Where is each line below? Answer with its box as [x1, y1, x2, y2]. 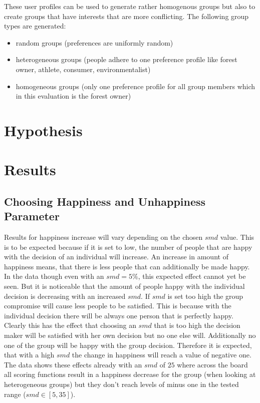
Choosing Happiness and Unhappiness [4, 193, 206, 209]
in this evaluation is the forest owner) [16, 91, 131, 101]
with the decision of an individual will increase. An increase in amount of [4, 251, 228, 262]
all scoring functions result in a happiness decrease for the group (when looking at [4, 369, 256, 379]
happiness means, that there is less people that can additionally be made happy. [4, 261, 250, 271]
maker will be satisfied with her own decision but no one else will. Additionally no [4, 330, 256, 340]
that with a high [4, 349, 55, 360]
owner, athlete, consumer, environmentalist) [16, 64, 151, 74]
